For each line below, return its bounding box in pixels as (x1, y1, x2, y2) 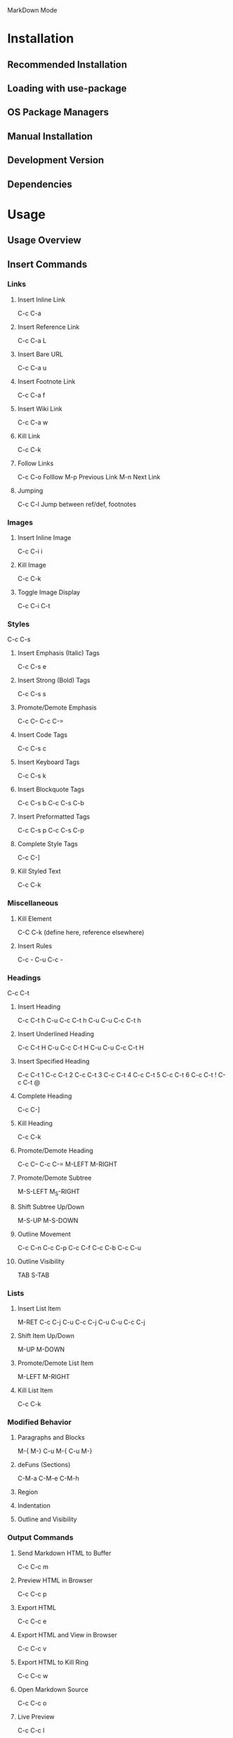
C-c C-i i (17, 547, 43, 555)
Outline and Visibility (17, 1515, 77, 1523)
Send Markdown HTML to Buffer (17, 1549, 112, 1557)
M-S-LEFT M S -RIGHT (17, 1187, 81, 1197)
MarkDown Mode (7, 6, 58, 14)
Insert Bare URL (17, 350, 63, 358)
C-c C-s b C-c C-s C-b (17, 799, 84, 807)
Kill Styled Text (17, 867, 61, 876)
